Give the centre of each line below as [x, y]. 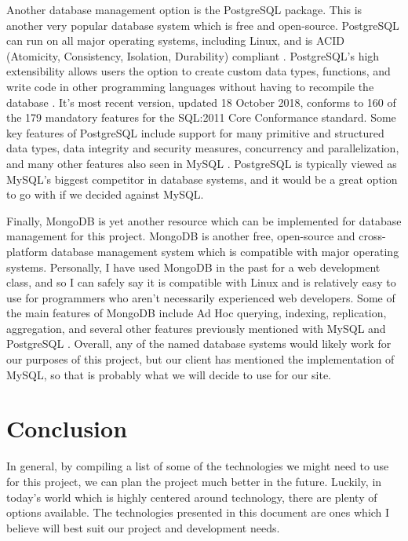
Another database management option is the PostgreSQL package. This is [184, 9]
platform [27, 251]
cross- [372, 236]
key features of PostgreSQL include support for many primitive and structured [195, 132]
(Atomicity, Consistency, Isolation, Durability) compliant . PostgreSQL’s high [193, 55]
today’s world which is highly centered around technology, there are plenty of [192, 497]
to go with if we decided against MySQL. [105, 194]
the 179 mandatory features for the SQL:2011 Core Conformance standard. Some [201, 117]
